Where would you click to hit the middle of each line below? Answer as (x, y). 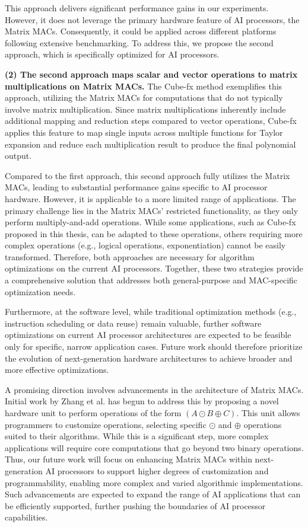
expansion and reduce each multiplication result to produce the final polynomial (150, 144)
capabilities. (26, 517)
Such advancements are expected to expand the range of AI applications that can (153, 494)
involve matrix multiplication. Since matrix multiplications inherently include (145, 109)
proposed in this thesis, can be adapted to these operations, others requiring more (154, 233)
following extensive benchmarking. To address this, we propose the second (139, 42)
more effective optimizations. (57, 370)
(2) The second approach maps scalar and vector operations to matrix (151, 74)
